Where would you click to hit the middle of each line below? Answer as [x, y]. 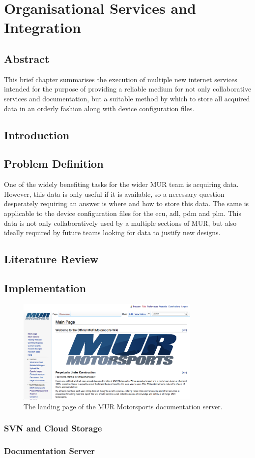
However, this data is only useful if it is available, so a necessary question [114, 194]
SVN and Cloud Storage [53, 428]
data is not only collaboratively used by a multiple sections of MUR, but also [120, 223]
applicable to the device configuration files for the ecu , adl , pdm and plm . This [123, 213]
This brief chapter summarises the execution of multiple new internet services [121, 79]
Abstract [27, 58]
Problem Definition [54, 164]
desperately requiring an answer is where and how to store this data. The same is [127, 203]
